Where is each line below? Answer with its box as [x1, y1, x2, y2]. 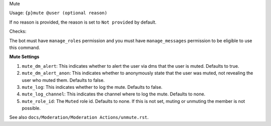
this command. [9, 44, 40, 50]
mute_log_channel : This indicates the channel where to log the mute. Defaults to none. [22, 91, 206, 97]
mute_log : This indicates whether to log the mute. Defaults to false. [22, 84, 163, 90]
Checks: [9, 28, 27, 35]
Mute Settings [9, 54, 40, 60]
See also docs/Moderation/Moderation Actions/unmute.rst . [9, 114, 149, 120]
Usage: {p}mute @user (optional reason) [9, 10, 107, 16]
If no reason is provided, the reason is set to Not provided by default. [9, 19, 157, 25]
